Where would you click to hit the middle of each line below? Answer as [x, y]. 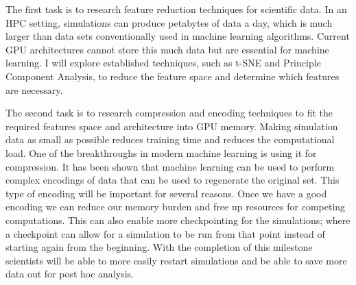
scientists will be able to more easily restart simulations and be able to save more [176, 260]
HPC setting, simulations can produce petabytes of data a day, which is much [169, 22]
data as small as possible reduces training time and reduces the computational [170, 139]
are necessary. [34, 89]
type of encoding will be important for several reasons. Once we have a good [166, 193]
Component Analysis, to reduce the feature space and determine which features [173, 76]
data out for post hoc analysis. [70, 274]
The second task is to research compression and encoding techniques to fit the [169, 113]
